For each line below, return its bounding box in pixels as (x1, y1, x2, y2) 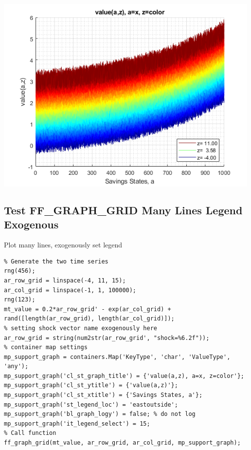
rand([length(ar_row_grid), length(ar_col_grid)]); (4, 315, 175, 322)
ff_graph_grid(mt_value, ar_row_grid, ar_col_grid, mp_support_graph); (4, 439, 241, 447)
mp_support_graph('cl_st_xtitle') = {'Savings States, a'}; (4, 392, 203, 399)
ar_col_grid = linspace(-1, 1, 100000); (4, 286, 137, 294)
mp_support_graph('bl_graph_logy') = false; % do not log (4, 411, 196, 418)
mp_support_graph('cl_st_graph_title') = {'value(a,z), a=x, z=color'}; (4, 372, 244, 379)
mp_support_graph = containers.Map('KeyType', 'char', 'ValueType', (4, 353, 231, 360)
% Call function (4, 430, 56, 437)
